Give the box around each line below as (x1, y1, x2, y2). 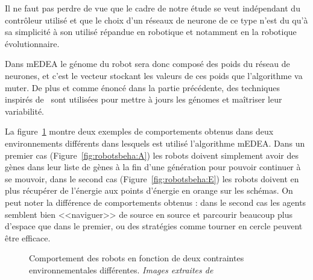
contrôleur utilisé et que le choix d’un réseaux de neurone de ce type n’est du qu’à (5, 13, 308, 26)
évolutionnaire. (5, 37, 60, 49)
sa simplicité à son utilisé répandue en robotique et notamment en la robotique (5, 25, 297, 38)
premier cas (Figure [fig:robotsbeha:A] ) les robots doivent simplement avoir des (5, 148, 299, 161)
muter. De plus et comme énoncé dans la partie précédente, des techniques (5, 81, 280, 94)
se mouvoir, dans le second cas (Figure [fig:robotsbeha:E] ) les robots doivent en (5, 172, 299, 185)
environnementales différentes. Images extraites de (29, 263, 213, 276)
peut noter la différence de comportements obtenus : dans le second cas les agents (5, 196, 306, 208)
